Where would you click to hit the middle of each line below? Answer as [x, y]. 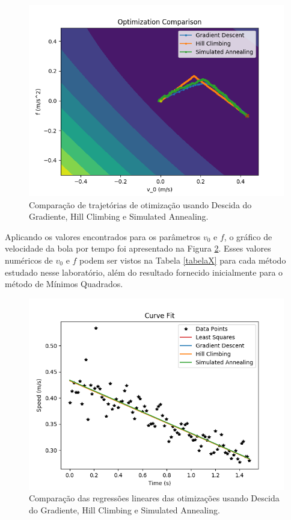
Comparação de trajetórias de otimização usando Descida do [140, 204]
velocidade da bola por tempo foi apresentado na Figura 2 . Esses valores [138, 248]
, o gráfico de [248, 236]
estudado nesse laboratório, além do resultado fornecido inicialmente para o [144, 272]
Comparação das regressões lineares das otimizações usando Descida [154, 498]
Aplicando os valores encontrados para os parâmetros [103, 236]
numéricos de [29, 260]
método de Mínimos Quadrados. [64, 284]
